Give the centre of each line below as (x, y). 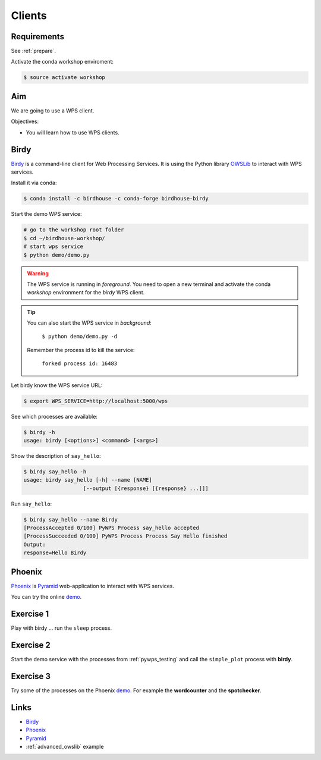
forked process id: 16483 (80, 364)
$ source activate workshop (64, 78)
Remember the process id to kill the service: (81, 350)
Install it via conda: (34, 183)
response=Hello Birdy (55, 553)
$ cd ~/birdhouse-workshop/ (64, 238)
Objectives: (25, 121)
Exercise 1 (30, 613)
